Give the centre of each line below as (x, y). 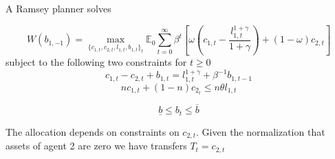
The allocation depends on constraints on (93, 131)
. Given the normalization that (261, 131)
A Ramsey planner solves (58, 8)
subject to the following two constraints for (96, 62)
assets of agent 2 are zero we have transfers (96, 146)
